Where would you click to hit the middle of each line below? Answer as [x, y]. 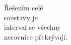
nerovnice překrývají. [36, 36]
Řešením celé [24, 7]
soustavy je [21, 17]
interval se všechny [33, 27]
